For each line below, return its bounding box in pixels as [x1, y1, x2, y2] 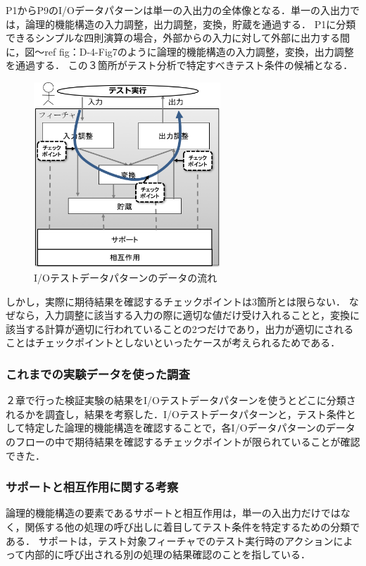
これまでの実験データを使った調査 [6, 365, 190, 382]
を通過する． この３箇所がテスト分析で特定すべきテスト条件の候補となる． [6, 58, 353, 73]
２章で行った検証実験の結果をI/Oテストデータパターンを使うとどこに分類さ [6, 393, 356, 408]
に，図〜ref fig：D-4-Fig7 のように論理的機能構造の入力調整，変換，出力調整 [6, 44, 354, 58]
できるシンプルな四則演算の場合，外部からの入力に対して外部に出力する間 [6, 30, 350, 45]
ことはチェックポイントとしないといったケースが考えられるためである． [6, 335, 341, 350]
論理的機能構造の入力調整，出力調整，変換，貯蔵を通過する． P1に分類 [25, 16, 356, 31]
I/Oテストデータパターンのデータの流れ [34, 270, 217, 284]
